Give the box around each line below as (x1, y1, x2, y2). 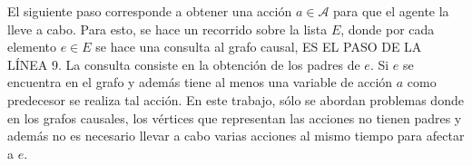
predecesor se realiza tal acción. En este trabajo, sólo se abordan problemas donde (7, 90, 464, 109)
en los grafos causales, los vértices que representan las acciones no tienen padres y (7, 108, 462, 127)
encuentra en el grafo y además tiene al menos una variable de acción (7, 73, 393, 92)
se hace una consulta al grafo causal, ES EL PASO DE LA (95, 37, 422, 56)
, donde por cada (340, 19, 435, 38)
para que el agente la (333, 2, 449, 20)
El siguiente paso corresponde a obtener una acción (7, 2, 292, 20)
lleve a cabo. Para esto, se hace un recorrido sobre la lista (7, 19, 328, 38)
